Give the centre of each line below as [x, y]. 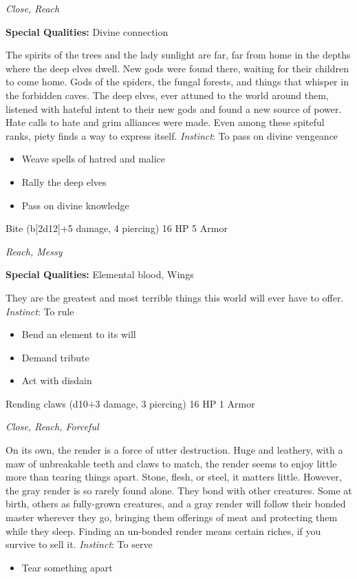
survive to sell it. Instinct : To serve [79, 544]
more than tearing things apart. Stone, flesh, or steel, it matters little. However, [174, 477]
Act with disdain [57, 380]
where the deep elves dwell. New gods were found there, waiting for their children [177, 68]
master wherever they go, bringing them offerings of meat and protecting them [172, 517]
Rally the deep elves [64, 181]
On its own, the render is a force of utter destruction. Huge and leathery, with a [174, 450]
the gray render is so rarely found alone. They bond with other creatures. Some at [179, 490]
